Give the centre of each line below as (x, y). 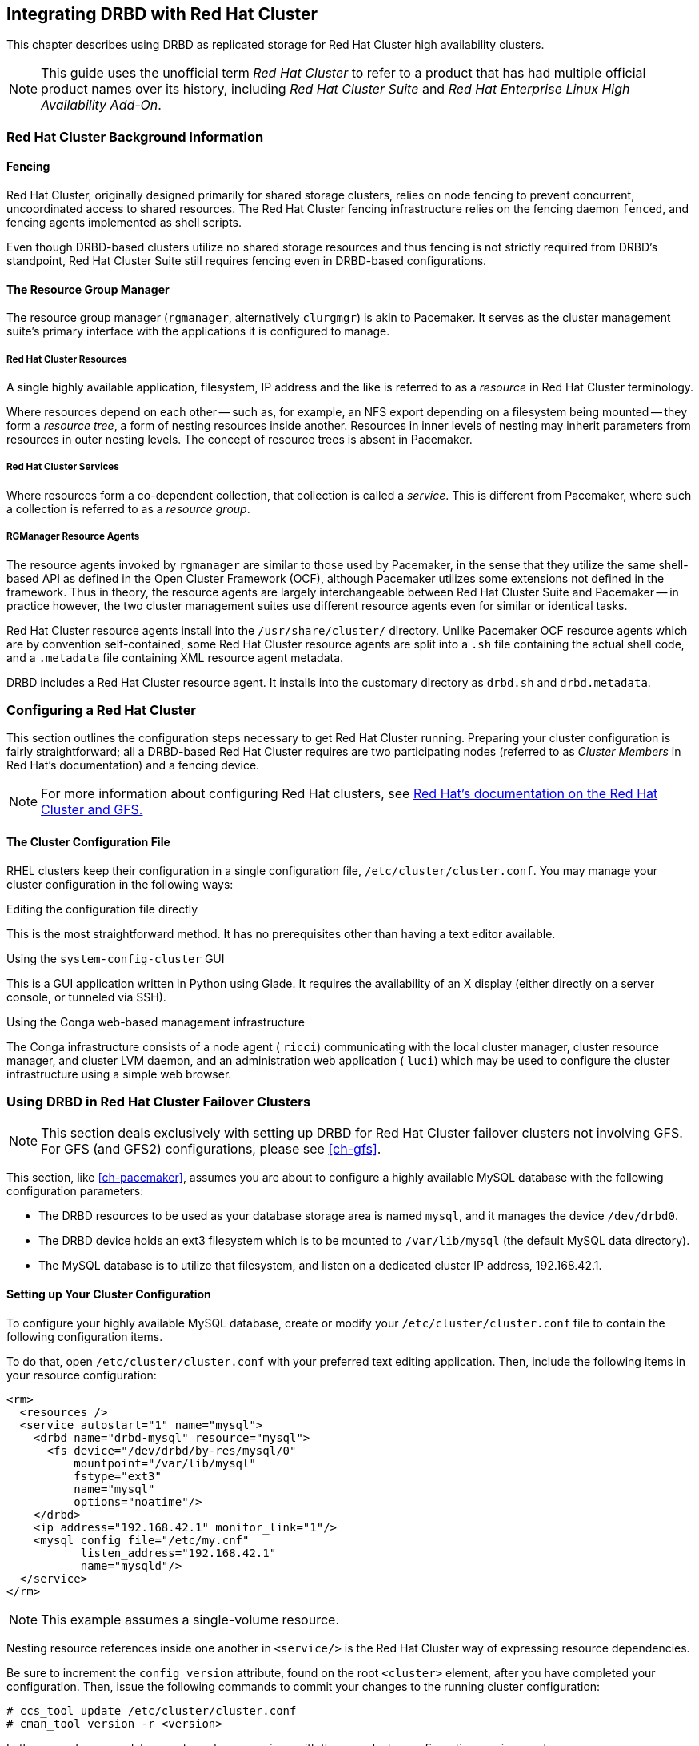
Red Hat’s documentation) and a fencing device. (133, 765)
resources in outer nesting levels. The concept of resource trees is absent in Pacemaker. (240, 440)
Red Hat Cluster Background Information (135, 136)
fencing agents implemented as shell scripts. (124, 223)
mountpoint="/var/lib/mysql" (165, 1463)
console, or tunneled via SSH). (86, 997)
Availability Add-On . (101, 105)
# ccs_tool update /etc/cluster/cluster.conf (152, 1710)
